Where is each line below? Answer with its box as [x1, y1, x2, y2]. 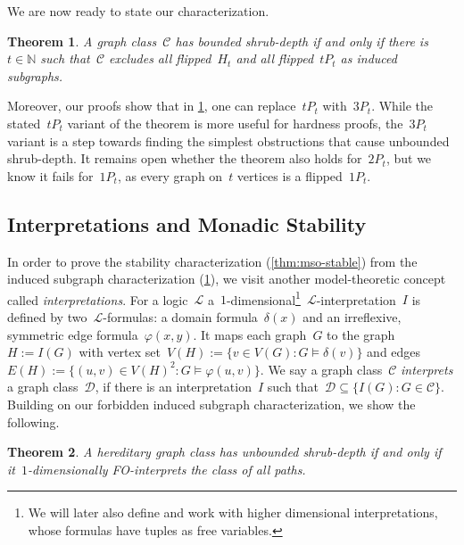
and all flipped [236, 49, 314, 68]
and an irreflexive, [302, 307, 402, 326]
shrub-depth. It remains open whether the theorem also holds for [7, 149, 362, 168]
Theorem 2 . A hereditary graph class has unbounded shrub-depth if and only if [7, 442, 442, 461]
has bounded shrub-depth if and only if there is [175, 31, 428, 50]
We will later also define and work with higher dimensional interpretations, [28, 503, 438, 522]
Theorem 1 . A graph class [7, 31, 157, 50]
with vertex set [79, 343, 161, 361]
